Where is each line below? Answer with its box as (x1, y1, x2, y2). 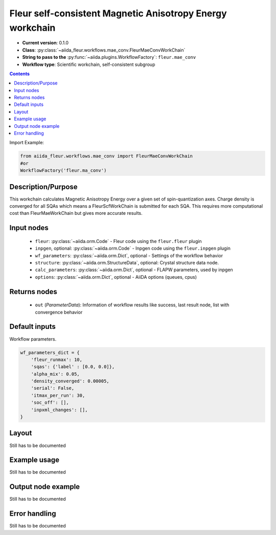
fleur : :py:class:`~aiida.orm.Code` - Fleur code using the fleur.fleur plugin (35, 238, 202, 244)
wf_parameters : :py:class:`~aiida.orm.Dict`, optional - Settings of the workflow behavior (35, 252, 223, 258)
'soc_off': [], (31, 399, 69, 406)
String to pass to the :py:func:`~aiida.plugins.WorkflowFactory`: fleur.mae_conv (22, 54, 196, 60)
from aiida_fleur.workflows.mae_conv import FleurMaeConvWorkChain (20, 153, 193, 159)
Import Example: (9, 140, 44, 146)
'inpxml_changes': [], (31, 407, 88, 413)
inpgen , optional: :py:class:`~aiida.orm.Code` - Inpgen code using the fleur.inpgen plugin (35, 246, 231, 252)
